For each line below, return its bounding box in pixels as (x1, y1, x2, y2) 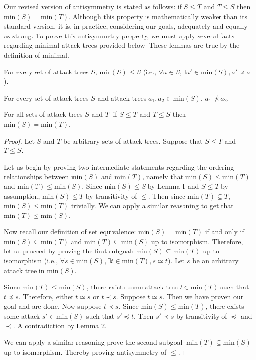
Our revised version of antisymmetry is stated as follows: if (4, 1, 182, 11)
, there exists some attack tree (86, 282, 178, 292)
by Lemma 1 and (147, 180, 199, 191)
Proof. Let (4, 135, 35, 145)
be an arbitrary (192, 255, 239, 266)
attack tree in (4, 265, 45, 275)
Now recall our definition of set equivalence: (4, 226, 136, 237)
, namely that (142, 171, 183, 181)
